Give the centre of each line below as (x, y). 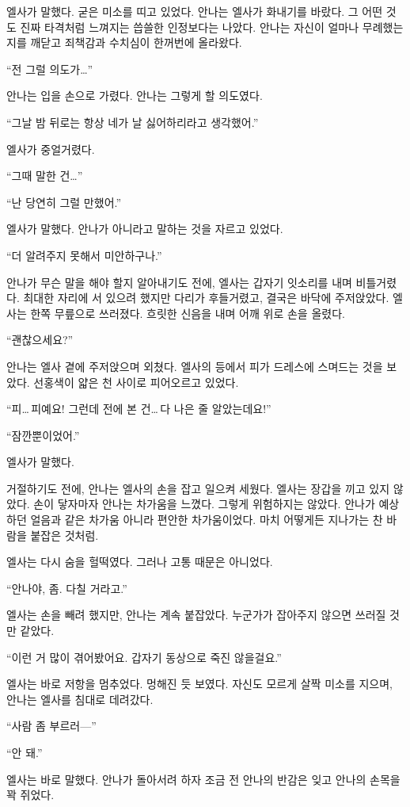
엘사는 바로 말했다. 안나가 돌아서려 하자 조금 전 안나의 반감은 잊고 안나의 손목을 (203, 779)
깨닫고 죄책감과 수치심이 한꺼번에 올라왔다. (136, 42)
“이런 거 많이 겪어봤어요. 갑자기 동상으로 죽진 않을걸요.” (144, 657)
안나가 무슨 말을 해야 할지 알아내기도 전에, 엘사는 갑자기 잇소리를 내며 (179, 282)
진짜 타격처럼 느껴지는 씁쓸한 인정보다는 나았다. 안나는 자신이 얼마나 (190, 27)
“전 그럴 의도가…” (50, 69)
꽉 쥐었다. (30, 795)
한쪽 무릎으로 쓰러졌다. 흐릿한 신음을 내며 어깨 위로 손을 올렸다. (188, 313)
